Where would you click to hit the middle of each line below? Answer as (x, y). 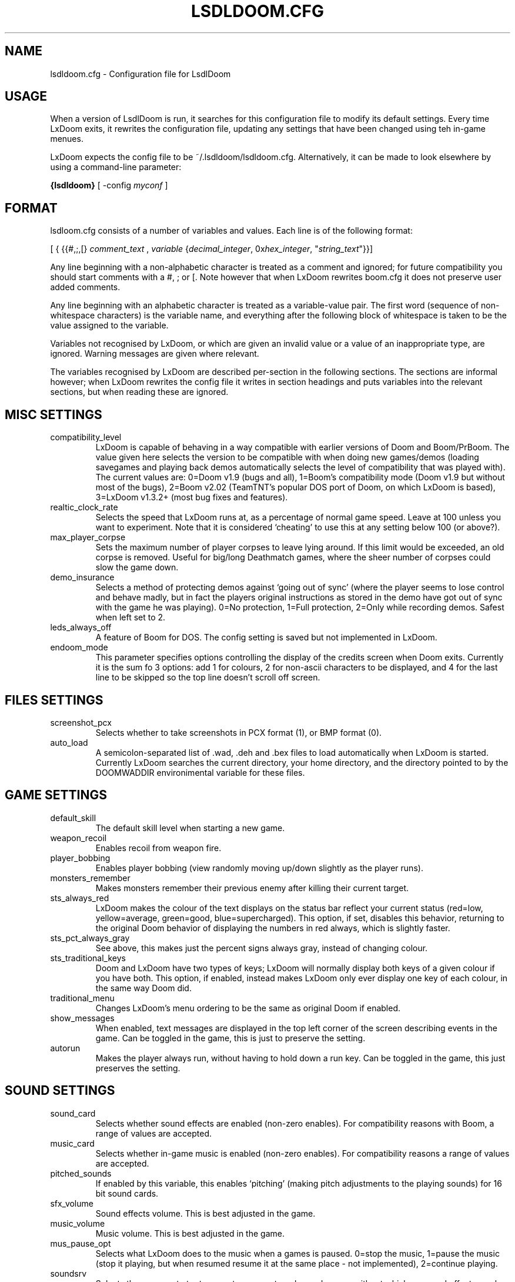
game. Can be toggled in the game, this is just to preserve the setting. (230, 1038)
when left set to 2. (131, 617)
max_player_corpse (88, 537)
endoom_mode (79, 647)
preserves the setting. (138, 1068)
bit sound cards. (127, 1193)
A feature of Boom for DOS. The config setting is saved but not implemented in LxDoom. (266, 637)
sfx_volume (72, 1203)
